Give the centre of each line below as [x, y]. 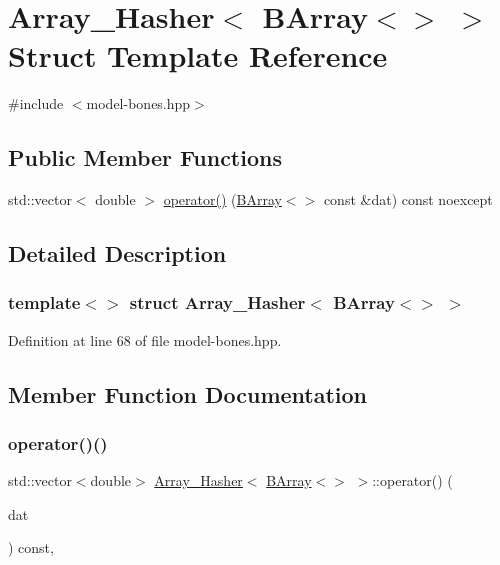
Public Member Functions [145, 157]
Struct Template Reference [198, 55]
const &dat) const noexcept [408, 199]
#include [36, 103]
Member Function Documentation [188, 393]
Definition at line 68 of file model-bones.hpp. [145, 339]
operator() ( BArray [222, 199]
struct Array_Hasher [217, 302]
